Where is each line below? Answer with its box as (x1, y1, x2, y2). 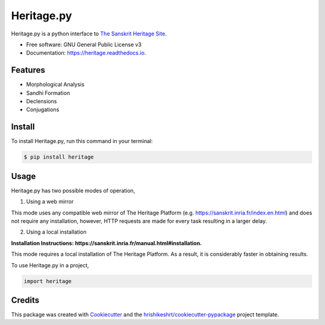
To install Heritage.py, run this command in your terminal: (11, 138, 153, 145)
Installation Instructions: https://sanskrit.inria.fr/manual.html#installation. (11, 239, 202, 246)
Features (11, 65, 45, 75)
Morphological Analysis (26, 81, 85, 88)
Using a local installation (26, 228, 87, 235)
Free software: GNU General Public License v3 (26, 41, 142, 48)
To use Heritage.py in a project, (11, 261, 90, 269)
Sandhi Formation (26, 89, 70, 96)
